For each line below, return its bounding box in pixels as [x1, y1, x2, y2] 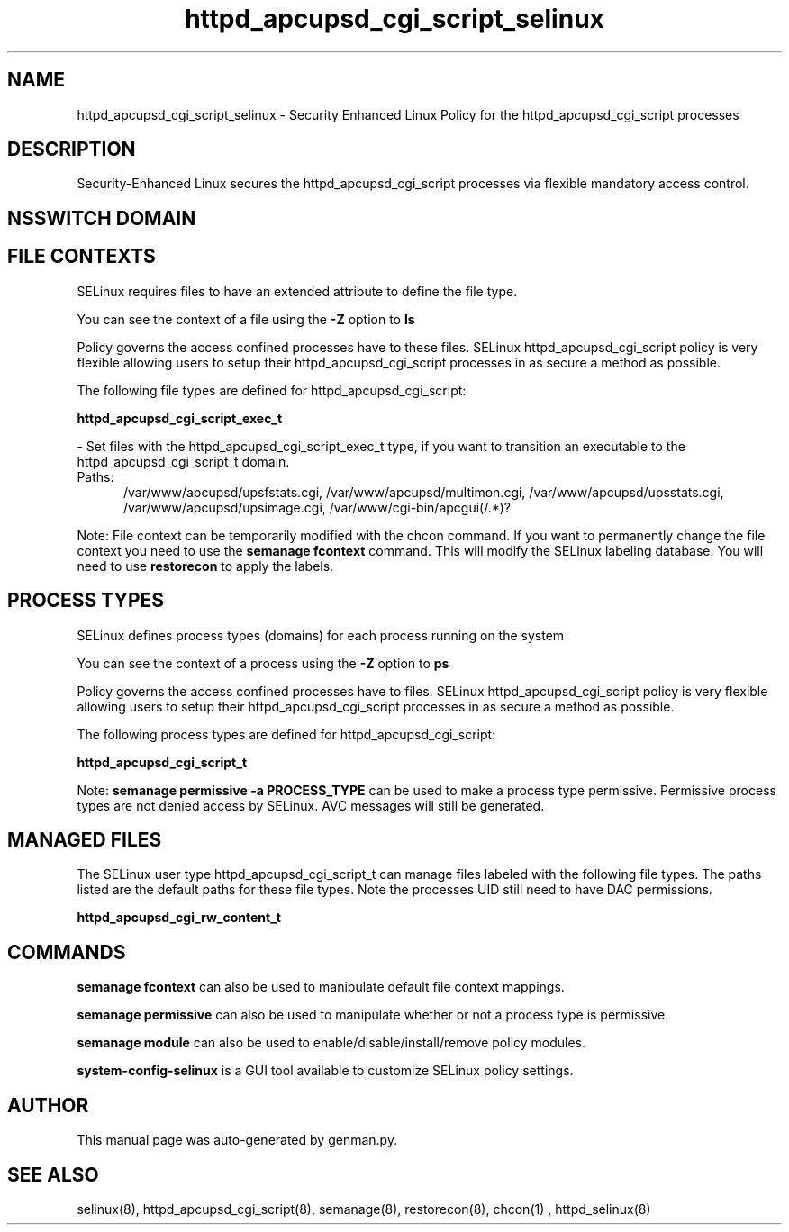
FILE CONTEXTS [7, 245, 156, 268]
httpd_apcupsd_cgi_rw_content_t [77, 910, 281, 926]
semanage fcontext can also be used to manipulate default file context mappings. [77, 979, 565, 995]
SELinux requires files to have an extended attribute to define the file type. [77, 283, 518, 299]
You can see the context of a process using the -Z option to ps [77, 655, 449, 671]
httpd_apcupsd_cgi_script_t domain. [77, 453, 290, 469]
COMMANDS [7, 940, 126, 964]
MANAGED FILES [7, 828, 162, 851]
